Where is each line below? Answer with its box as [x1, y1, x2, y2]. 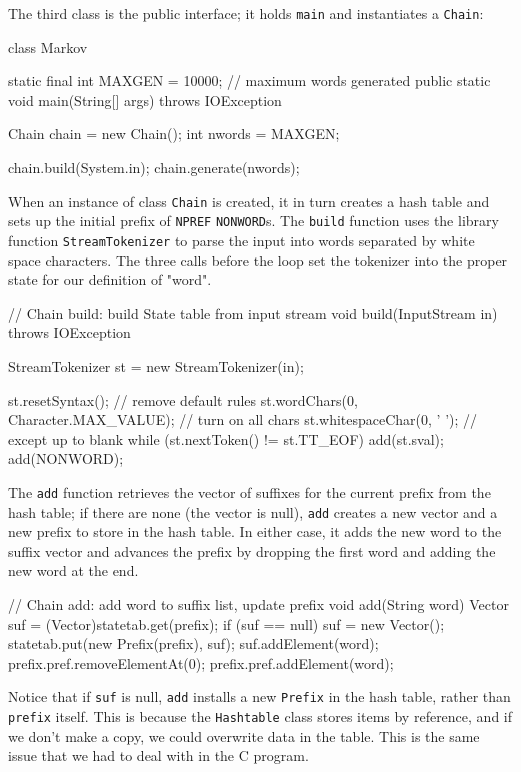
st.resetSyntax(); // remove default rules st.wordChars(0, [8, 389, 358, 410]
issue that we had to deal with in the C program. [8, 745, 309, 766]
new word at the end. [8, 560, 139, 581]
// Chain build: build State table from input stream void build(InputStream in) [8, 302, 498, 323]
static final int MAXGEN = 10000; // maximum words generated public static [8, 70, 491, 91]
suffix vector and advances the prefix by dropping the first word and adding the [8, 540, 496, 561]
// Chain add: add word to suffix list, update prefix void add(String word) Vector [8, 594, 509, 615]
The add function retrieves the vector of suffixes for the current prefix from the [8, 481, 491, 502]
